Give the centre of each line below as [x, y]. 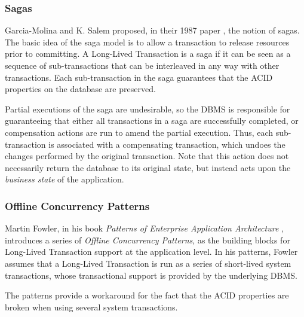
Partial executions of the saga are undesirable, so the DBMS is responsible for [148, 109]
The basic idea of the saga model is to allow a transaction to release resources [147, 42]
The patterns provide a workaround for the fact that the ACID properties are [147, 295]
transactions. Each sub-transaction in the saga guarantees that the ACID [139, 77]
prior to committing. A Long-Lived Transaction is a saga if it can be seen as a [148, 54]
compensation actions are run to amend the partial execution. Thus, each [139, 132]
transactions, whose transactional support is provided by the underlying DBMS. [151, 275]
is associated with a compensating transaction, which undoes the [167, 144]
